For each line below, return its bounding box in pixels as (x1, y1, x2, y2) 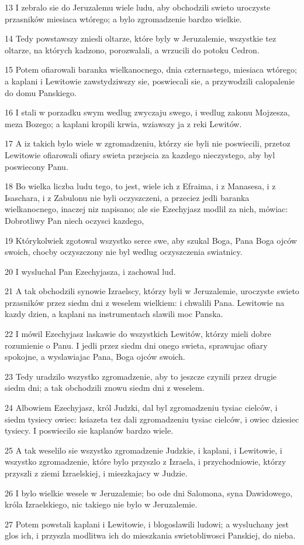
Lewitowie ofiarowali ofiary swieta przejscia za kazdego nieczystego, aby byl (5, 148, 275, 161)
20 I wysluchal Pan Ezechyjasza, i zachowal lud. (5, 265, 176, 277)
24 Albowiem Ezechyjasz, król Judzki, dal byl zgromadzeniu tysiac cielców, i (5, 401, 278, 414)
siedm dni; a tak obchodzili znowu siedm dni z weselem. (5, 381, 205, 394)
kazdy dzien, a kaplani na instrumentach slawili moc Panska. (5, 308, 223, 320)
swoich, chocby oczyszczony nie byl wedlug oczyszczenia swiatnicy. (5, 246, 243, 258)
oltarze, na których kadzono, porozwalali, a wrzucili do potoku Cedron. (5, 43, 260, 56)
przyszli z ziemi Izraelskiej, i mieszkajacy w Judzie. (5, 467, 188, 479)
